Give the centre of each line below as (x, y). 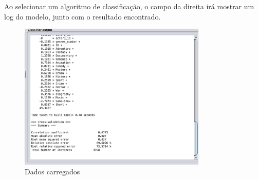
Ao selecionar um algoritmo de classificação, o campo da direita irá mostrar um (129, 6)
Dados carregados (52, 172)
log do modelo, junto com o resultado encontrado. (82, 16)
